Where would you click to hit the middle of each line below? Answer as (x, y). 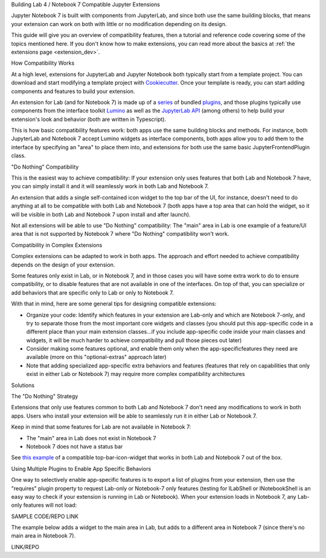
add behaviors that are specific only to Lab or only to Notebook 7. (93, 293)
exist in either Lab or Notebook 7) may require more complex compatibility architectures (136, 374)
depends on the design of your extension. (63, 264)
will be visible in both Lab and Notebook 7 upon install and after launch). (101, 214)
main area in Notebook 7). (43, 536)
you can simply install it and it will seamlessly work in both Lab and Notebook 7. (110, 186)
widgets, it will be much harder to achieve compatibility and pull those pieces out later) (134, 340)
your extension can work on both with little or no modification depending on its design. (119, 24)
